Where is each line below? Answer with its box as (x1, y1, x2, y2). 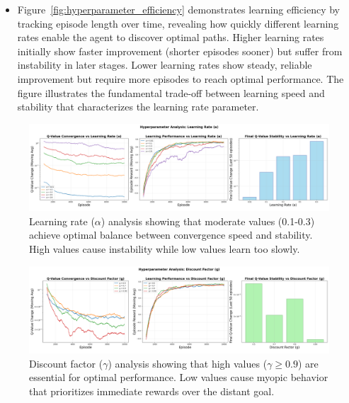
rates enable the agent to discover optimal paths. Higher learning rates (17, 30, 324, 45)
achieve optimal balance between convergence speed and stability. (29, 227, 313, 242)
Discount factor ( (29, 356, 103, 370)
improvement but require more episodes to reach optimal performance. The (17, 71, 344, 86)
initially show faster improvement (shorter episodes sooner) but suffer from (17, 43, 343, 58)
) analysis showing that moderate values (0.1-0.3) (101, 213, 315, 228)
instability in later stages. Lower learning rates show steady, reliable (17, 57, 312, 72)
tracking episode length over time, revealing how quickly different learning (17, 16, 339, 30)
